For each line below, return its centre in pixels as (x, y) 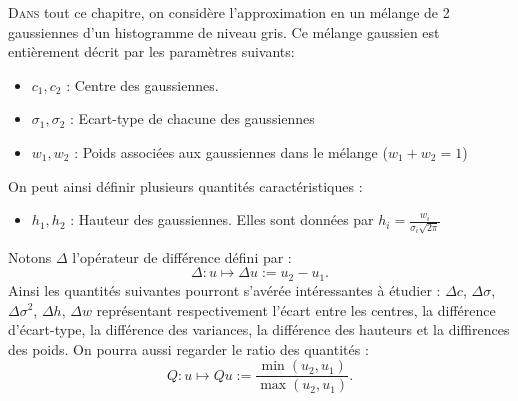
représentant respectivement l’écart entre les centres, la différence (296, 309)
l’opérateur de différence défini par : (182, 256)
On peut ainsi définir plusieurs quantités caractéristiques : (185, 185)
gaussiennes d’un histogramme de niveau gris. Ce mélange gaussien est (224, 31)
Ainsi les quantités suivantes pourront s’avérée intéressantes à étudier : (224, 289)
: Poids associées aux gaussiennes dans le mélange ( (231, 151)
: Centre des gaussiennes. (142, 84)
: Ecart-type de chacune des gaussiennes (192, 118)
